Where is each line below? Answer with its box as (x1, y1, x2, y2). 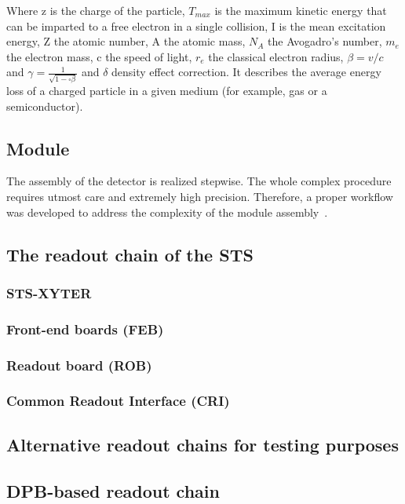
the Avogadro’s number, (268, 33, 382, 49)
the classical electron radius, (208, 48, 344, 64)
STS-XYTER (6, 283, 92, 302)
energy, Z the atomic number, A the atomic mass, (6, 33, 246, 49)
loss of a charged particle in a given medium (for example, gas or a (6, 82, 327, 99)
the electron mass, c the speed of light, (6, 48, 192, 64)
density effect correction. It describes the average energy (111, 64, 381, 80)
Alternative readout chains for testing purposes (6, 432, 399, 456)
